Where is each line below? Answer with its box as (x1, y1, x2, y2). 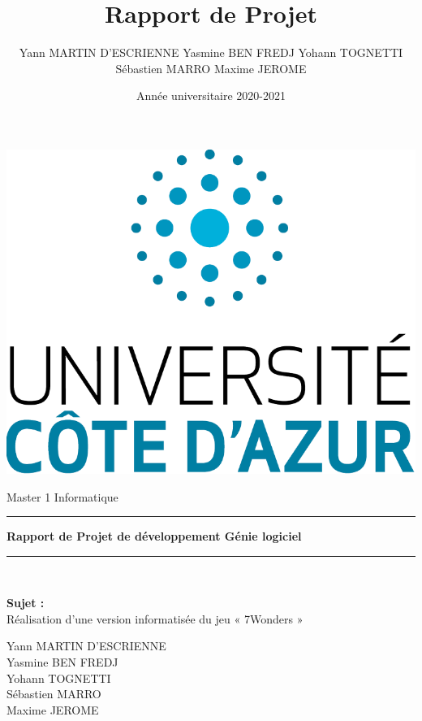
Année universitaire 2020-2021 (136, 87, 286, 104)
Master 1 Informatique (6, 488, 118, 505)
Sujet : (6, 594, 45, 611)
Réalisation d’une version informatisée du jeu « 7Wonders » (6, 610, 304, 627)
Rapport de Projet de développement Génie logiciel (6, 528, 302, 545)
